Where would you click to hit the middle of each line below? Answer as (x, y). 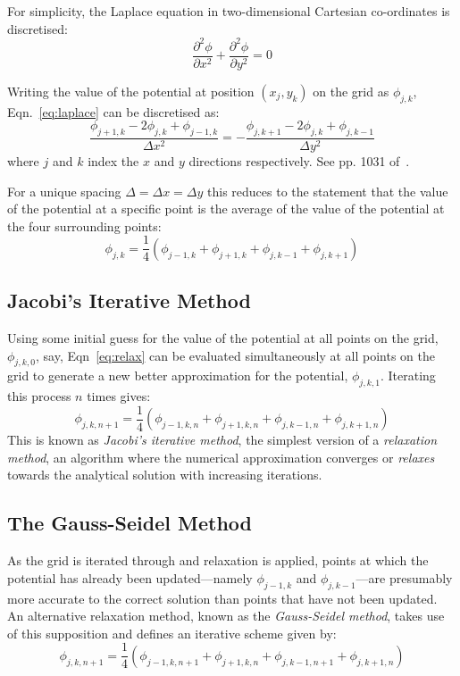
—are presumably (404, 577)
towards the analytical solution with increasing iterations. (165, 475)
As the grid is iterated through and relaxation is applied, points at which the (218, 560)
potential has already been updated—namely (130, 577)
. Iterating (408, 376)
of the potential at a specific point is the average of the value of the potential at (226, 209)
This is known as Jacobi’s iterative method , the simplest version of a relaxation (222, 440)
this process (39, 396)
